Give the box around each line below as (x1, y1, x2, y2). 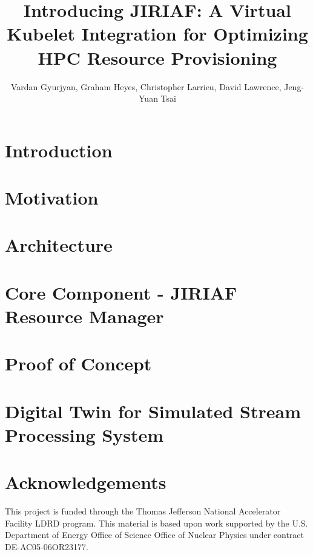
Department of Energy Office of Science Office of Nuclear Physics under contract (5, 528, 305, 541)
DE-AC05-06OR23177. (5, 540, 88, 553)
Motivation (5, 185, 99, 210)
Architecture (5, 232, 113, 257)
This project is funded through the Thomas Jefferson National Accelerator (5, 505, 281, 517)
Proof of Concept (5, 351, 152, 376)
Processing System (5, 422, 164, 447)
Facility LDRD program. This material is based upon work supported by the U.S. (5, 516, 308, 529)
